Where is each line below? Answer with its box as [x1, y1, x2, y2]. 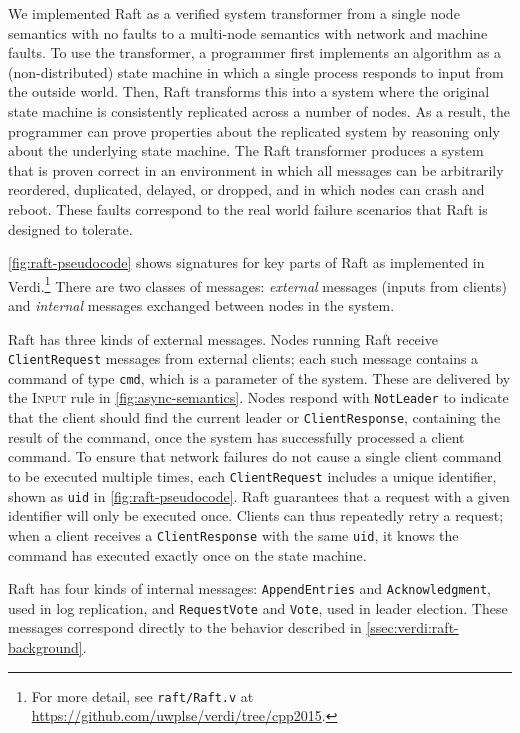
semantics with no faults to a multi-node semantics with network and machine [8, 22, 488, 43]
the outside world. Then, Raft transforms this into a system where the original [8, 81, 490, 102]
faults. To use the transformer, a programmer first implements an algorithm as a [8, 42, 502, 63]
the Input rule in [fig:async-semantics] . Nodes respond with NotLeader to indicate [8, 387, 509, 408]
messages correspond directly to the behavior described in [8, 617, 362, 638]
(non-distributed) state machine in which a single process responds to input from [8, 61, 504, 82]
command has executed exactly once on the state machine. [8, 544, 367, 565]
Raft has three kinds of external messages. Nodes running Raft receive [8, 328, 438, 349]
